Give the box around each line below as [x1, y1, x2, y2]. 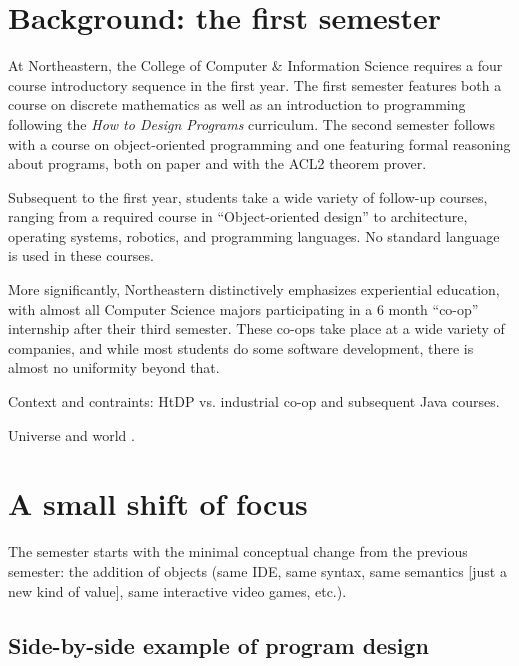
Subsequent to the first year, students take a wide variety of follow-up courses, [8, 186, 488, 207]
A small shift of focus [8, 483, 308, 524]
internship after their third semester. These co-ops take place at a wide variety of [8, 318, 505, 339]
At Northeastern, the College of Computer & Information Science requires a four [8, 55, 503, 76]
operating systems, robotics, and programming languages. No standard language [8, 225, 500, 246]
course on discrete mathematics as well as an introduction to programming [8, 94, 466, 115]
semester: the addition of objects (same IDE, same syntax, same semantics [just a [8, 560, 507, 581]
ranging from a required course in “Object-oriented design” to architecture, [8, 206, 468, 227]
